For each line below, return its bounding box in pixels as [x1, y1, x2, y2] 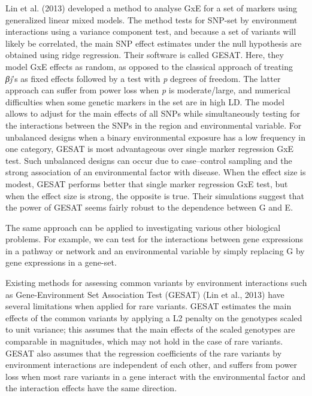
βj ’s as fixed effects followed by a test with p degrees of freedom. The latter [5, 72, 281, 84]
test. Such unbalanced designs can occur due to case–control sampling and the [5, 154, 292, 166]
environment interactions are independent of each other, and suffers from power [5, 358, 298, 371]
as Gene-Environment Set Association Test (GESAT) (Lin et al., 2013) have [5, 288, 284, 300]
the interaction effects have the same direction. [5, 382, 177, 394]
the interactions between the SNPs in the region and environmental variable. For [5, 118, 302, 131]
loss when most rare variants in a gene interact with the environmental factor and [5, 370, 306, 382]
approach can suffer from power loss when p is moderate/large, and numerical [5, 84, 290, 96]
